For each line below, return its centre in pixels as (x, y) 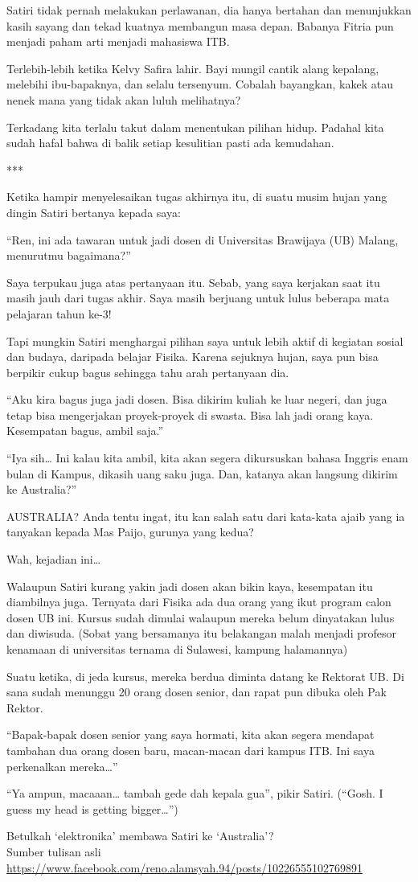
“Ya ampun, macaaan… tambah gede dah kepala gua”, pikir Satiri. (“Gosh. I (195, 793)
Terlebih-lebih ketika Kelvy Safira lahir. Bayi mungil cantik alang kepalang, (193, 68)
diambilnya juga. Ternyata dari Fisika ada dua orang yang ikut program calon (199, 602)
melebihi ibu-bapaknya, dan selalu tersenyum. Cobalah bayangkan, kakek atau (200, 84)
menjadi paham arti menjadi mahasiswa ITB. (118, 41)
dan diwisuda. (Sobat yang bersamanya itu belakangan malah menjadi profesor (201, 633)
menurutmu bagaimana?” (69, 255)
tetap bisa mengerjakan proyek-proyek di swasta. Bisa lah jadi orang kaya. (190, 414)
